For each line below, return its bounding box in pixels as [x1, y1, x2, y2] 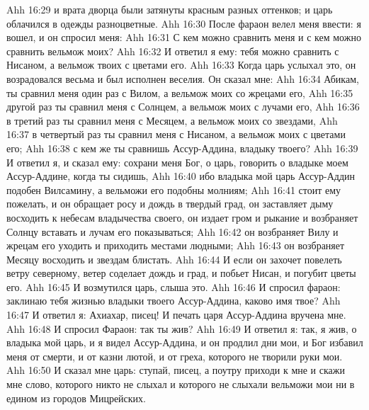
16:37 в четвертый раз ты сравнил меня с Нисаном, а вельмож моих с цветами [6, 127, 346, 142]
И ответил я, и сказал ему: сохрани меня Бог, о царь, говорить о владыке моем [6, 154, 348, 169]
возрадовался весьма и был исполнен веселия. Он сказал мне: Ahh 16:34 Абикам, [6, 71, 359, 86]
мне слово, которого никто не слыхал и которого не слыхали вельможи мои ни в [6, 377, 355, 392]
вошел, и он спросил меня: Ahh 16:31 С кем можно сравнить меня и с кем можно [6, 30, 361, 45]
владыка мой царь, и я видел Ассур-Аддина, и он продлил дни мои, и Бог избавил [6, 335, 363, 350]
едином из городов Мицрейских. [6, 390, 147, 405]
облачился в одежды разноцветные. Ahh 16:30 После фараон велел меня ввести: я [6, 16, 361, 30]
